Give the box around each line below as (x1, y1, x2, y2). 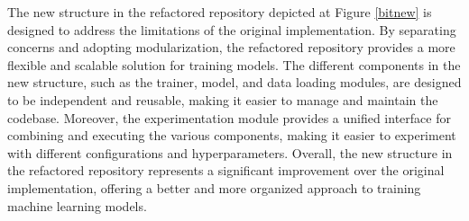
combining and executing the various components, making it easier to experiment (7, 126, 456, 145)
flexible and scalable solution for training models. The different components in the (7, 55, 461, 74)
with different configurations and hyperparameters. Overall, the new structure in (7, 143, 453, 162)
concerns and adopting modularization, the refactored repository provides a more (7, 38, 455, 57)
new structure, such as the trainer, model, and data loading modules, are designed (7, 73, 462, 92)
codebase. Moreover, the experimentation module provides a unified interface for (7, 108, 451, 127)
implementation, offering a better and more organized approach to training (7, 178, 421, 197)
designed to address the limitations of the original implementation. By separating (7, 20, 456, 39)
